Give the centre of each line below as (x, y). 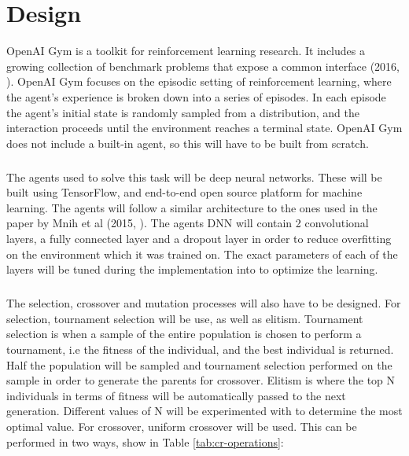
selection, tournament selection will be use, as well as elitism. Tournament (185, 318)
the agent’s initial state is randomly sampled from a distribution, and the (183, 112)
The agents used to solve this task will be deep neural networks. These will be (194, 177)
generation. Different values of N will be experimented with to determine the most (204, 411)
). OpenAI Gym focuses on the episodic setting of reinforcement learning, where (199, 81)
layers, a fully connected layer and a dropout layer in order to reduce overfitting (199, 239)
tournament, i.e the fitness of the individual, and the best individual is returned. (200, 349)
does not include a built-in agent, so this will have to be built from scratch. (188, 143)
